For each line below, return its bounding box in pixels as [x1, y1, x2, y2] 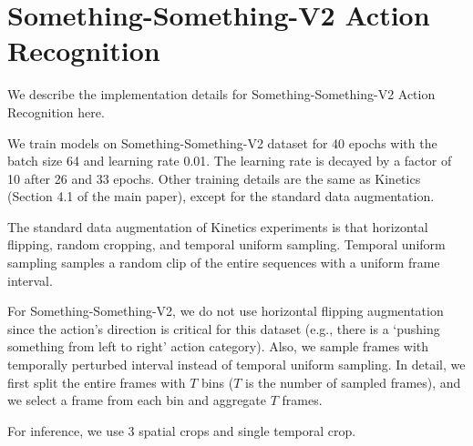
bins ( [201, 372, 234, 391]
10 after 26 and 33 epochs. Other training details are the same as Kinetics [7, 168, 421, 188]
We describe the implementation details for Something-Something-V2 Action [7, 85, 436, 104]
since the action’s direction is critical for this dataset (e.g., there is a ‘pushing [7, 319, 440, 338]
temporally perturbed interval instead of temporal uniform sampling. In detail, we [7, 355, 466, 374]
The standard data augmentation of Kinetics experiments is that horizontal [7, 217, 428, 236]
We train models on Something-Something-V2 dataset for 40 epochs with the [7, 133, 437, 152]
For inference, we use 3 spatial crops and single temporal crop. [7, 421, 356, 440]
